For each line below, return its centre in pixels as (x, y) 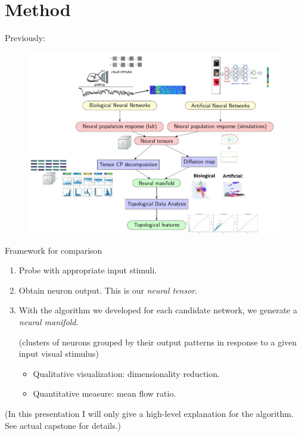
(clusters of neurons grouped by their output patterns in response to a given (158, 342)
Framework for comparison (54, 250)
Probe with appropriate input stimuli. (88, 270)
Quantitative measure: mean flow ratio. (105, 393)
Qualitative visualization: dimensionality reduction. (126, 373)
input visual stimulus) (59, 354)
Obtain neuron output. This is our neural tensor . (108, 290)
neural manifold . (49, 322)
